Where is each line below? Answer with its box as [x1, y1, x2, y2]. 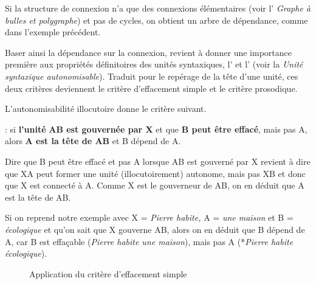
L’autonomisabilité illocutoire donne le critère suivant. [5, 102, 207, 115]
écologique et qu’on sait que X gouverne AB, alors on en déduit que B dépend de [5, 223, 305, 235]
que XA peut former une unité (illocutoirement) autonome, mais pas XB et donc [5, 167, 306, 179]
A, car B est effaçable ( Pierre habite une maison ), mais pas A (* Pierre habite [5, 235, 294, 248]
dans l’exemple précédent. [5, 26, 101, 38]
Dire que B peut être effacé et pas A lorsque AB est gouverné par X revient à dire [5, 154, 311, 167]
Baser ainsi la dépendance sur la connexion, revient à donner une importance [5, 46, 292, 58]
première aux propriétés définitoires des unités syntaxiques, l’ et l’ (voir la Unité [5, 58, 303, 71]
